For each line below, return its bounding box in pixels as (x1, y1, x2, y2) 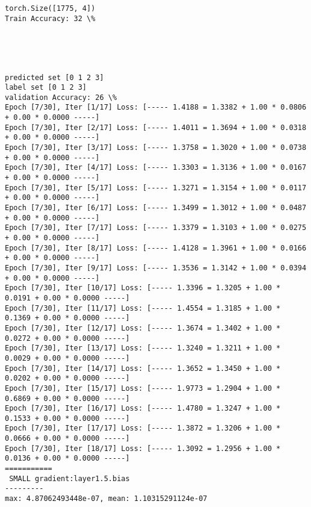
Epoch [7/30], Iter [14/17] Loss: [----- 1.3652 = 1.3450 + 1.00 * (5, 364, 281, 373)
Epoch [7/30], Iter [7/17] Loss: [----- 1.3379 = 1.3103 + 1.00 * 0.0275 (5, 223, 307, 232)
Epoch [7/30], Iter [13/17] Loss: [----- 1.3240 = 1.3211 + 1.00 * (5, 344, 281, 353)
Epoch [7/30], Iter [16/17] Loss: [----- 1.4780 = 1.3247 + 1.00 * (5, 404, 281, 413)
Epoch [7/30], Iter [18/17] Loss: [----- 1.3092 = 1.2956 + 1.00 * (5, 444, 281, 453)
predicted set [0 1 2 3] (5, 73, 104, 82)
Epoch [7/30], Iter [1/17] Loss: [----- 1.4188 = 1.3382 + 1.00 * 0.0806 (5, 103, 307, 112)
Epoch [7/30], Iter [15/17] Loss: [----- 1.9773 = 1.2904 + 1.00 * (5, 384, 281, 393)
